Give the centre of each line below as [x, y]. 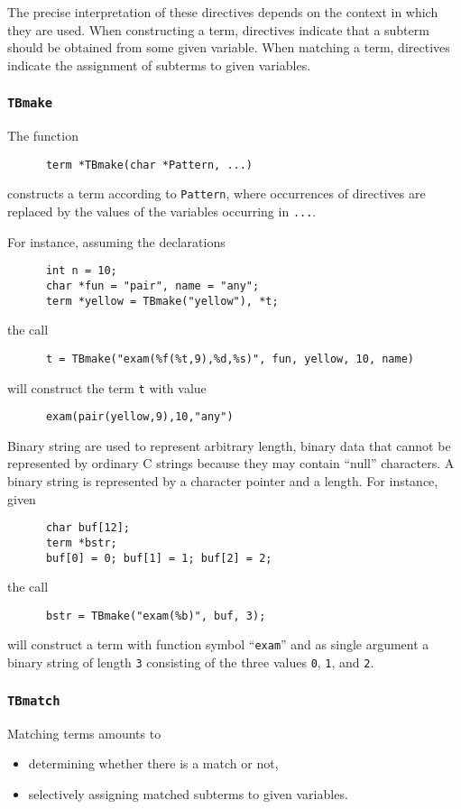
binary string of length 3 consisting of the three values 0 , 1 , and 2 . [191, 662]
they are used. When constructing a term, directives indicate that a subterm [218, 29]
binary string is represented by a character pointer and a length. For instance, [223, 481]
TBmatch [34, 700]
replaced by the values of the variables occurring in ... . [162, 211]
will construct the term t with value [107, 387]
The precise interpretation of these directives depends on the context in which [223, 12]
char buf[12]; [88, 528]
